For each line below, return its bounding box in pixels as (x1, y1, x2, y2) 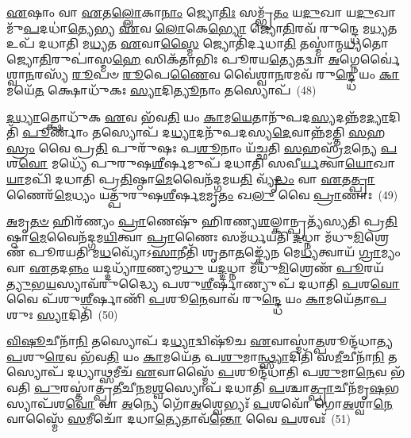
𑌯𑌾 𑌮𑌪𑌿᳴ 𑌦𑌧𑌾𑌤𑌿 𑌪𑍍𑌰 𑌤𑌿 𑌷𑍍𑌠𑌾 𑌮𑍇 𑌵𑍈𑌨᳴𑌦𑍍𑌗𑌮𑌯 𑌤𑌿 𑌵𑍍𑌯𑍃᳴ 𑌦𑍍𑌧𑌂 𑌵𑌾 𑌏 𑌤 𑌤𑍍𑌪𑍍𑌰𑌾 (6, 170, 375, 186)
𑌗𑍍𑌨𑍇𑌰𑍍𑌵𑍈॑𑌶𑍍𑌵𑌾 (339, 50, 401, 67)
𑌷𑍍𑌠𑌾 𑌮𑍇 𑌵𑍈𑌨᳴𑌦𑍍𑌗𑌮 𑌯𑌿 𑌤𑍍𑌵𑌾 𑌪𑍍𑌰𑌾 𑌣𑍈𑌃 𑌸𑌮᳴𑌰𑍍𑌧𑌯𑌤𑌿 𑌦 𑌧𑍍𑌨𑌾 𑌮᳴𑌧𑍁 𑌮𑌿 (6, 228, 364, 244)
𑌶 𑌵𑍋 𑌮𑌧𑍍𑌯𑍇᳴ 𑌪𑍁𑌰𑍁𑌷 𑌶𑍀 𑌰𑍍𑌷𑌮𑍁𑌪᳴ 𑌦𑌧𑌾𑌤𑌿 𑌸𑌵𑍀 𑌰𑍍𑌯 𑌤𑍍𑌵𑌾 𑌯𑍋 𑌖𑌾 (6, 155, 396, 171)
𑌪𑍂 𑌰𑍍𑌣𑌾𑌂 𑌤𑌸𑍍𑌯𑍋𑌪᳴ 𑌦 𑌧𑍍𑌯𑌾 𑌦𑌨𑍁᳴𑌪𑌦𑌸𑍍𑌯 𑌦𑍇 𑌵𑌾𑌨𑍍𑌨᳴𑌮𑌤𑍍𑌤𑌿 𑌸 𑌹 (22, 124, 386, 140)
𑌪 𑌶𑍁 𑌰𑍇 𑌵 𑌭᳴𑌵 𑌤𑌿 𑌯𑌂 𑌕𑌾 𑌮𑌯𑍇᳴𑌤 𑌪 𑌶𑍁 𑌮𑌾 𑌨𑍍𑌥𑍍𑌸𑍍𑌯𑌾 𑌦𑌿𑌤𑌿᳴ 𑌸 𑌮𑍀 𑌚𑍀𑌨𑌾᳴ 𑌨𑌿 (6, 348, 385, 364)
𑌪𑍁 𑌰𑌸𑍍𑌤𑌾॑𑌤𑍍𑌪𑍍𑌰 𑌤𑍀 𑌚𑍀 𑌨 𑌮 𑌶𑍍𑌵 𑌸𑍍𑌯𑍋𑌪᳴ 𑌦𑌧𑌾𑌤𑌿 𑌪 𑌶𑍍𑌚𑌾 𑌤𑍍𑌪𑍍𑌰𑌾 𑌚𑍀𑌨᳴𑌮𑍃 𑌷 (33, 379, 385, 396)
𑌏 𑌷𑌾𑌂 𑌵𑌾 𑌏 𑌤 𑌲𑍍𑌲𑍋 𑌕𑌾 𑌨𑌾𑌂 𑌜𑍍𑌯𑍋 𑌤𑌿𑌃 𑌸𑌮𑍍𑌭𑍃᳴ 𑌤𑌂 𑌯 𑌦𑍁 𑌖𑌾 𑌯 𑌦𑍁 (6, 4, 375, 20)
